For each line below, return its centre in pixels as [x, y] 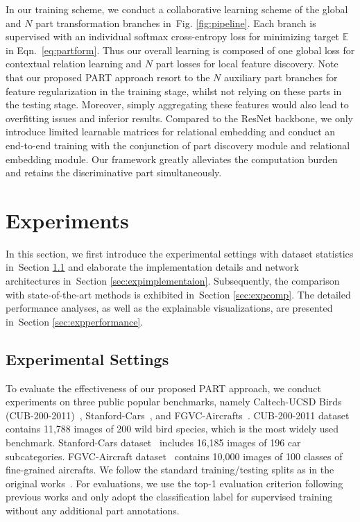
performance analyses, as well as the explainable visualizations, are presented [169, 308]
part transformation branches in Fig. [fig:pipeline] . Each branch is [176, 23]
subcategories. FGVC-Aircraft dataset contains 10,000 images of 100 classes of [174, 456]
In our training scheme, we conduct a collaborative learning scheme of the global [177, 9]
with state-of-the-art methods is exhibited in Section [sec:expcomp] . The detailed [178, 294]
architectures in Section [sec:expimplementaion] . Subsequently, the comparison [173, 281]
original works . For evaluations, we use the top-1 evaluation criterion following [174, 483]
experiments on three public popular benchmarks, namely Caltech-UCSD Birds [174, 402]
